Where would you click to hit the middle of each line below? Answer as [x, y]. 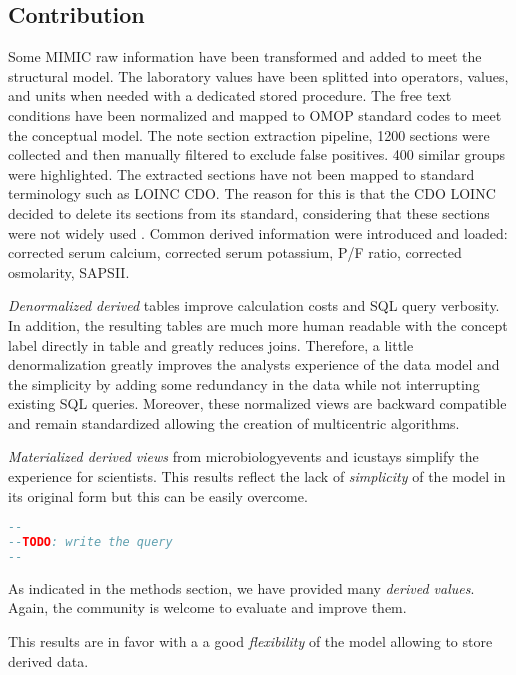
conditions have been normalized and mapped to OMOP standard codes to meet [255, 114]
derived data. [48, 660]
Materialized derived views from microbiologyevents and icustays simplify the [243, 456]
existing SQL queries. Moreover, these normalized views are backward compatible [257, 403]
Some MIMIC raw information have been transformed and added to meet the [245, 56]
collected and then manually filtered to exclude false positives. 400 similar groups [257, 154]
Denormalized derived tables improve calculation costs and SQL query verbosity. [254, 305]
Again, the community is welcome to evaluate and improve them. [207, 607]
